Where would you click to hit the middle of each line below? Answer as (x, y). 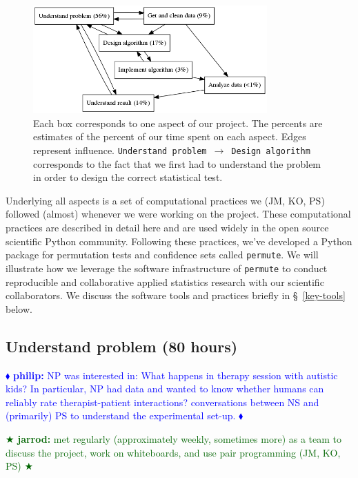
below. (19, 308)
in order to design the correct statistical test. (128, 177)
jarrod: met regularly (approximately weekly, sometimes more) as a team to (180, 438)
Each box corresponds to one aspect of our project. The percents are (178, 123)
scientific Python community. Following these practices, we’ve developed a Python (179, 241)
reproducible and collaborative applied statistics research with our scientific (165, 281)
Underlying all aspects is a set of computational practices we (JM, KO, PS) (165, 200)
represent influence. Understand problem (120, 150)
